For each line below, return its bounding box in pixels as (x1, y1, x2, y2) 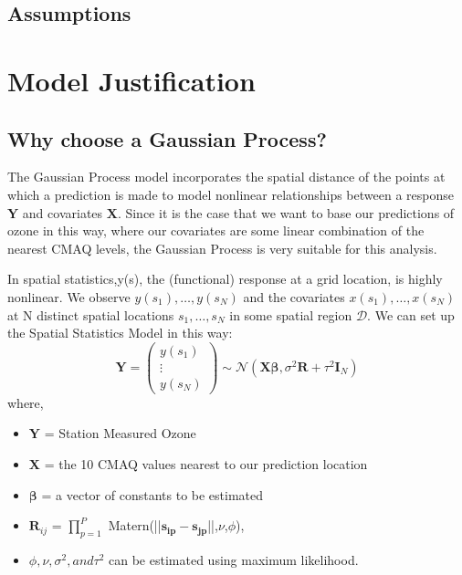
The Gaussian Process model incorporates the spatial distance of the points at (7, 167, 446, 186)
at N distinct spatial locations (7, 305, 174, 324)
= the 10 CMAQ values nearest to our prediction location (44, 455, 368, 474)
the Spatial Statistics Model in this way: (7, 323, 233, 342)
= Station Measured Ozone (44, 423, 196, 443)
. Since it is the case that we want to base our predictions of (117, 203, 455, 222)
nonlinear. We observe (7, 287, 131, 306)
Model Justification (7, 61, 256, 99)
